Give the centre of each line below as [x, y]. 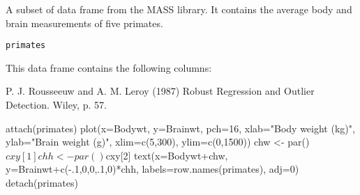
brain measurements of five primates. [84, 23]
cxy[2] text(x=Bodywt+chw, [167, 155]
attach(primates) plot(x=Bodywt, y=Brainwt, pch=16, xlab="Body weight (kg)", [180, 128]
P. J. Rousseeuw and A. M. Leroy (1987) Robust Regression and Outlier [160, 91]
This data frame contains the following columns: [109, 67]
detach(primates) [42, 182]
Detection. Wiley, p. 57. [56, 105]
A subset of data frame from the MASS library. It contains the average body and [179, 9]
